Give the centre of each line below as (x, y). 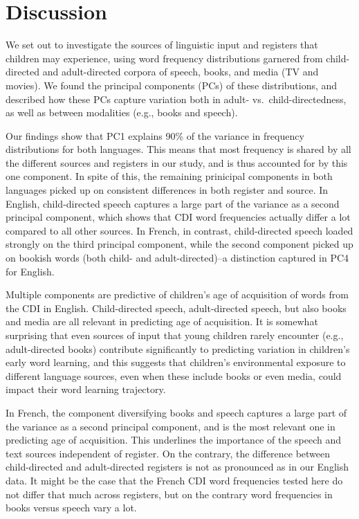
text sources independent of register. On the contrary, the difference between (168, 453)
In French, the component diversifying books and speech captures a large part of (176, 412)
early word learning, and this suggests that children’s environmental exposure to (176, 362)
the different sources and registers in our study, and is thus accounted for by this (177, 162)
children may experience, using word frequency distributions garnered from (164, 58)
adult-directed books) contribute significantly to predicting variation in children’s (178, 348)
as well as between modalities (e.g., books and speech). (122, 112)
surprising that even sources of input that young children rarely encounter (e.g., (175, 335)
